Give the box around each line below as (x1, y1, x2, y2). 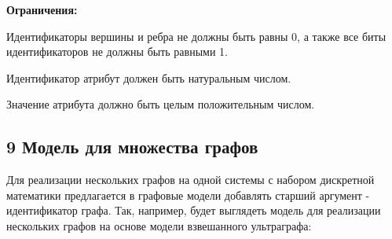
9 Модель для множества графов (6, 134, 258, 159)
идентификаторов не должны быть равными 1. (6, 43, 228, 60)
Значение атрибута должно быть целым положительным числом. (6, 96, 315, 112)
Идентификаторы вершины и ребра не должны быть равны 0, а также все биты (6, 28, 387, 44)
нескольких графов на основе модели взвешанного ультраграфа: (6, 217, 312, 233)
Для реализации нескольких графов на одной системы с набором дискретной (6, 171, 375, 188)
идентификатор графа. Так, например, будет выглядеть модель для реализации (6, 202, 381, 219)
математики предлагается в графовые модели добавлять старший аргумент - (6, 186, 370, 203)
